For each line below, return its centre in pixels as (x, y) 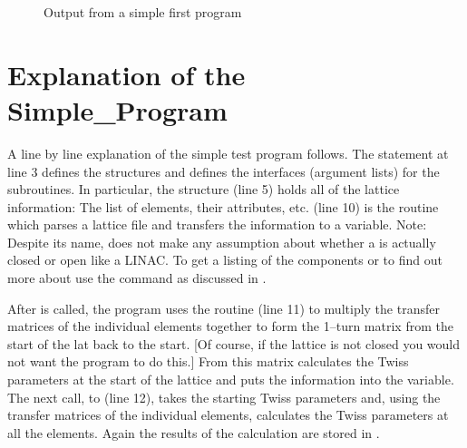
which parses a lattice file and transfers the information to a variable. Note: (217, 224)
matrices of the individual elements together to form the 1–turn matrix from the (230, 326)
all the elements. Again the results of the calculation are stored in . (194, 432)
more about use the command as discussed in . (137, 278)
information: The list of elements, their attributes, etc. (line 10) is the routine (223, 206)
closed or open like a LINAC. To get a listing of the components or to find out (225, 260)
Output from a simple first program (143, 12)
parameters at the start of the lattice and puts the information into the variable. (231, 380)
